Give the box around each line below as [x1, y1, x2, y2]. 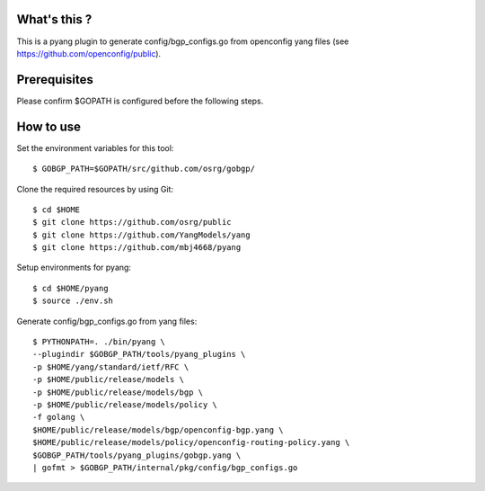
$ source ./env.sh [32, 296, 114, 306]
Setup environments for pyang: [16, 262, 132, 273]
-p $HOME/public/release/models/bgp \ [32, 387, 204, 397]
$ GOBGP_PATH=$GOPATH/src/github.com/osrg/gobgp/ [32, 164, 256, 174]
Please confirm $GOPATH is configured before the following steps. [16, 95, 264, 106]
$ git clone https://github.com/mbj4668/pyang [32, 243, 242, 253]
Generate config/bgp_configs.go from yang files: [16, 316, 198, 326]
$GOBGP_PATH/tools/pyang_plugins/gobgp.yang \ [32, 450, 242, 460]
